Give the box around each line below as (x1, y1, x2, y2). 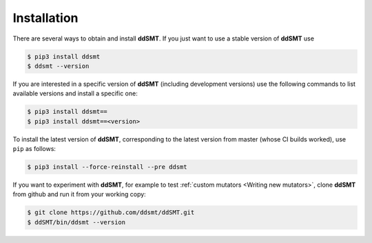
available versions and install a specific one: (12, 89, 138, 97)
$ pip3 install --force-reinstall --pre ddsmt (27, 163, 187, 171)
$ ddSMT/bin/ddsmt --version (27, 218, 126, 226)
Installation (12, 10, 79, 25)
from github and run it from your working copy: (12, 190, 146, 198)
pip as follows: (12, 145, 56, 153)
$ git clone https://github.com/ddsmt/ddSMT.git (27, 209, 195, 216)
